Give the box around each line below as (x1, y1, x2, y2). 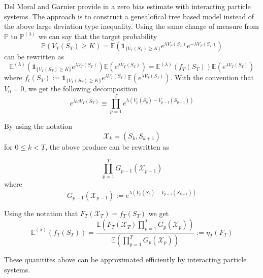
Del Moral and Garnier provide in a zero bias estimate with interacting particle (4, 1, 251, 11)
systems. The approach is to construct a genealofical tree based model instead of (4, 11, 254, 21)
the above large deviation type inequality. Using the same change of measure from (4, 21, 259, 31)
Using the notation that (4, 207, 78, 218)
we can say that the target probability (38, 30, 157, 41)
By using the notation (4, 121, 73, 131)
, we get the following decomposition (24, 83, 138, 94)
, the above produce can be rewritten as (45, 141, 169, 152)
